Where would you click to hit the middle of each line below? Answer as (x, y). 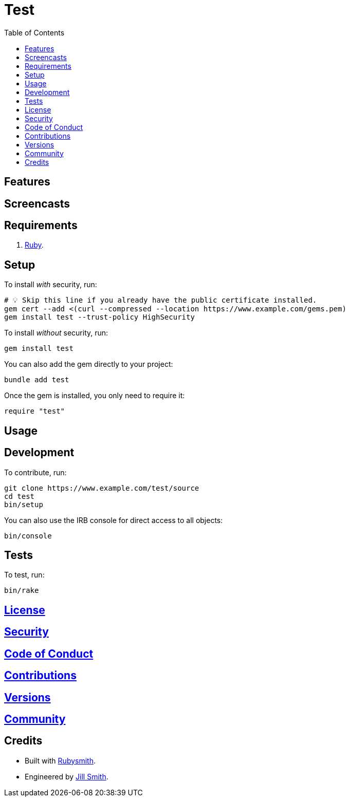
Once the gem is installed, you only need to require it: (95, 396)
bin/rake (22, 591)
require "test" (35, 411)
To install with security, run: (51, 285)
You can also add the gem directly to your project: (89, 364)
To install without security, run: (56, 333)
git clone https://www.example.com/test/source (102, 488)
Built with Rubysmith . (60, 760)
